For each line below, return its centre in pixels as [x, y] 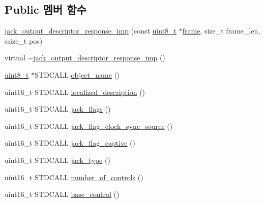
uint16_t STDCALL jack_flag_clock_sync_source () [89, 126]
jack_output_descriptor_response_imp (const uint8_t [91, 31]
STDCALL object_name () [77, 74]
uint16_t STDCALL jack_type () [57, 160]
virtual [15, 58]
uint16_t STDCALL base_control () [62, 194]
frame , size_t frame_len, [221, 31]
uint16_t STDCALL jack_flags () [58, 109]
